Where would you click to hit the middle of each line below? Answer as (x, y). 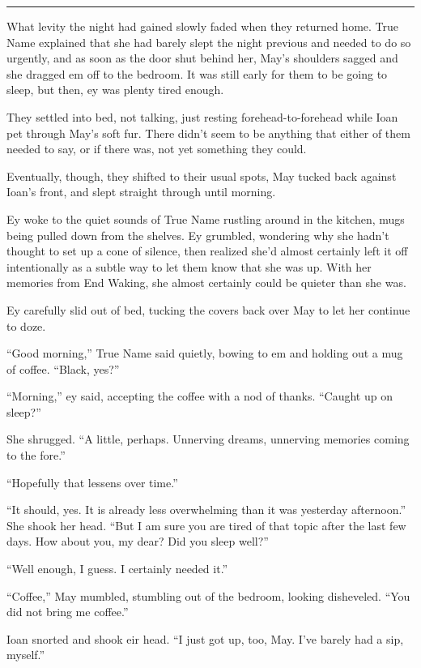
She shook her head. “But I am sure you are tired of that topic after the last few (206, 525)
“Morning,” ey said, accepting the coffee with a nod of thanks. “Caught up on (200, 396)
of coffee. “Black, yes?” (63, 368)
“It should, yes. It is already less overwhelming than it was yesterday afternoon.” (206, 510)
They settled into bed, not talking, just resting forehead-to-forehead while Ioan (202, 116)
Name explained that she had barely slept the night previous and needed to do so (209, 42)
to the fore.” (36, 455)
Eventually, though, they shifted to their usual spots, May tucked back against (202, 176)
